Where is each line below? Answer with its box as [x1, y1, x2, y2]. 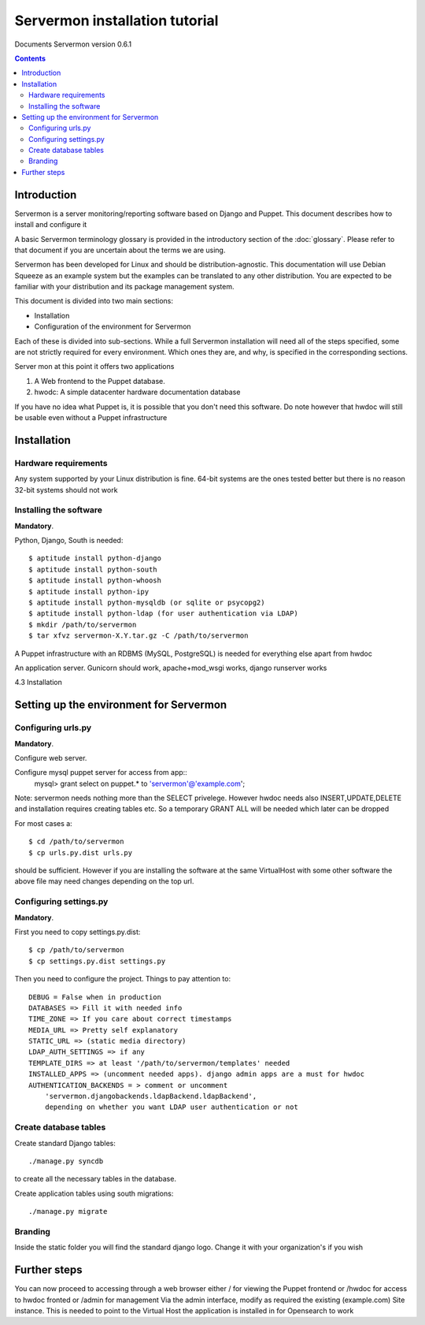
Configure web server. [14, 753, 87, 762]
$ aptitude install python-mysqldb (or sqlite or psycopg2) [28, 598, 265, 607]
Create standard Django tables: [14, 1138, 116, 1148]
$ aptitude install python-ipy [28, 587, 150, 596]
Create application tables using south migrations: [14, 1189, 174, 1198]
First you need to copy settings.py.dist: [14, 927, 141, 936]
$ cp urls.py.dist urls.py [28, 848, 133, 857]
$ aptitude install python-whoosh [28, 576, 161, 585]
